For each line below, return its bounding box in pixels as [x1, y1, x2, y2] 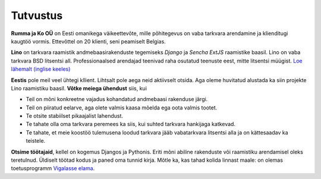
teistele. [26, 137, 46, 145]
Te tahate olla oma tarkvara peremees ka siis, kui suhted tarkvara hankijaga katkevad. [26, 121, 236, 128]
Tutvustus [11, 9, 63, 22]
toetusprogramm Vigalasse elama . [11, 165, 95, 172]
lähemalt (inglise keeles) [11, 65, 71, 73]
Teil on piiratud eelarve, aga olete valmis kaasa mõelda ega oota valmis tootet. [26, 104, 218, 111]
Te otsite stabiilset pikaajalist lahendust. [26, 112, 124, 120]
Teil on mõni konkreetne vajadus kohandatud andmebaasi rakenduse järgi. [26, 96, 208, 103]
